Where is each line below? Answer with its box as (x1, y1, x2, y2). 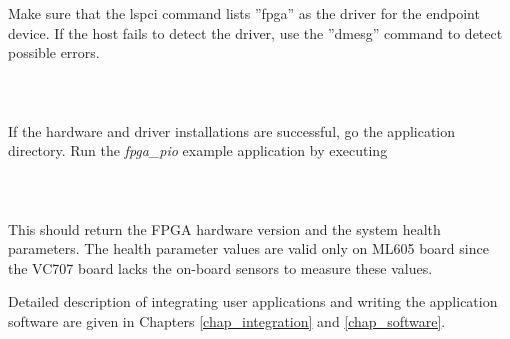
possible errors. (8, 42, 100, 63)
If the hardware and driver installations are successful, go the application (8, 120, 456, 141)
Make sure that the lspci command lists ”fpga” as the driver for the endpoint (8, 3, 480, 23)
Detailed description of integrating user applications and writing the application (8, 291, 498, 312)
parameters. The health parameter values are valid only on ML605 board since (8, 238, 489, 259)
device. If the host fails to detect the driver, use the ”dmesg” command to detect (8, 22, 503, 43)
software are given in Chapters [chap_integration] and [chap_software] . (8, 310, 446, 331)
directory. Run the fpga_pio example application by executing (8, 140, 388, 161)
